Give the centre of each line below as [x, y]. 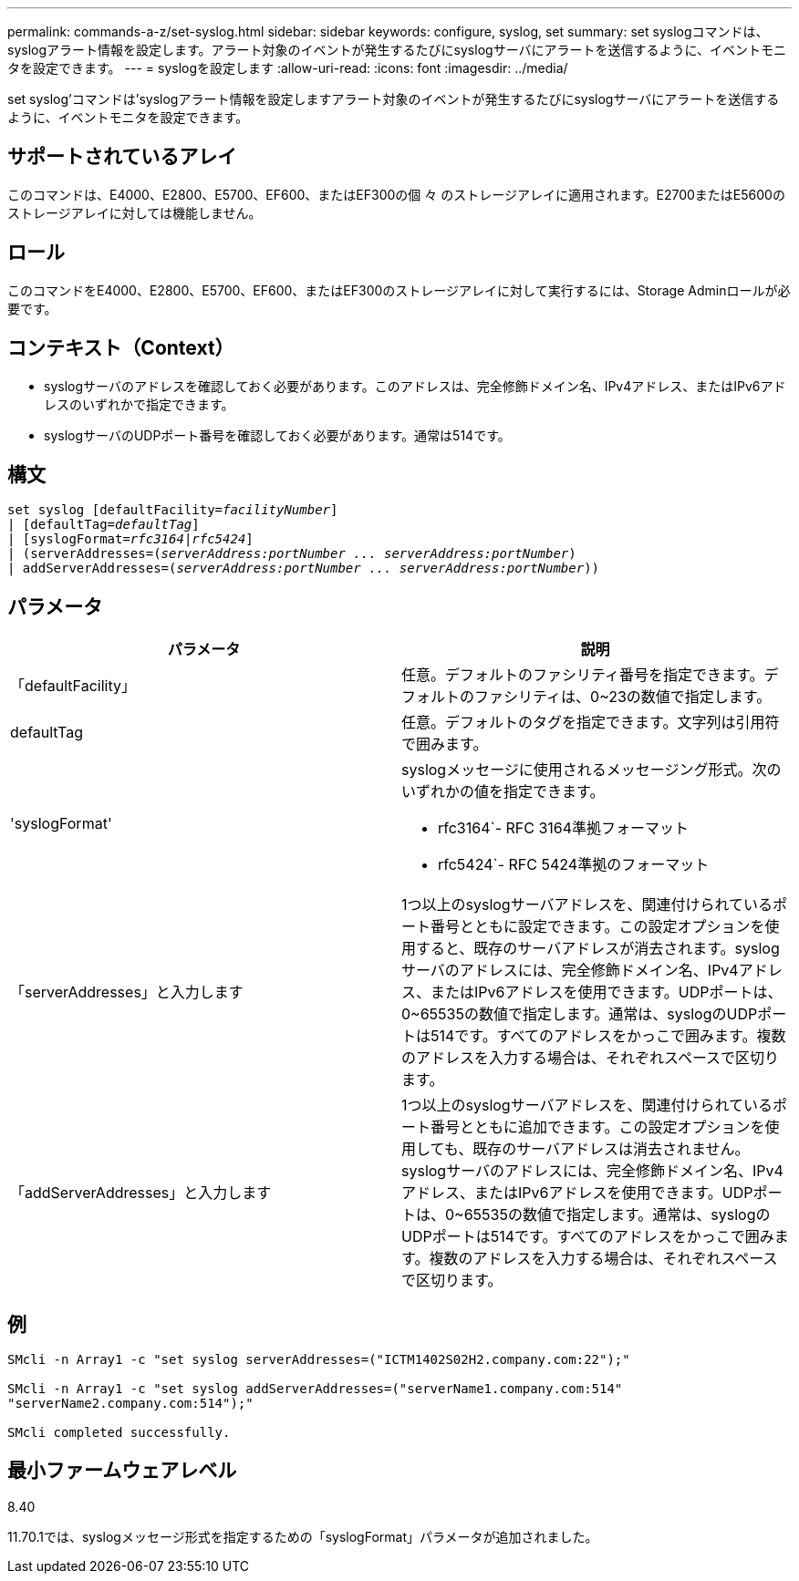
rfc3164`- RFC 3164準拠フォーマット [564, 828]
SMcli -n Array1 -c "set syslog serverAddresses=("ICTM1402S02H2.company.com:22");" [319, 1360]
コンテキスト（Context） [121, 348]
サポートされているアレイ [122, 157]
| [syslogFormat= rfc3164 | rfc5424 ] [130, 539]
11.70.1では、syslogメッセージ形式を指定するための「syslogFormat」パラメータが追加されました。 [303, 1536]
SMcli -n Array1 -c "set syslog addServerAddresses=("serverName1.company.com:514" [315, 1389]
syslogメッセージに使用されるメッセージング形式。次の [591, 770]
